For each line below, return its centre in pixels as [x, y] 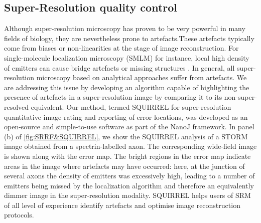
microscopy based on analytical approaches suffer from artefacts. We [142, 77]
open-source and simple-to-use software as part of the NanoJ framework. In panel [129, 127]
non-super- [240, 97]
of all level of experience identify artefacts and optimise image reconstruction [122, 205]
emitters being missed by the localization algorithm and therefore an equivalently [129, 185]
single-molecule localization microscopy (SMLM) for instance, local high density [127, 57]
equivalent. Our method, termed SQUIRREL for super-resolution [131, 106]
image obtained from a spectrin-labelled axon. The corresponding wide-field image [130, 146]
